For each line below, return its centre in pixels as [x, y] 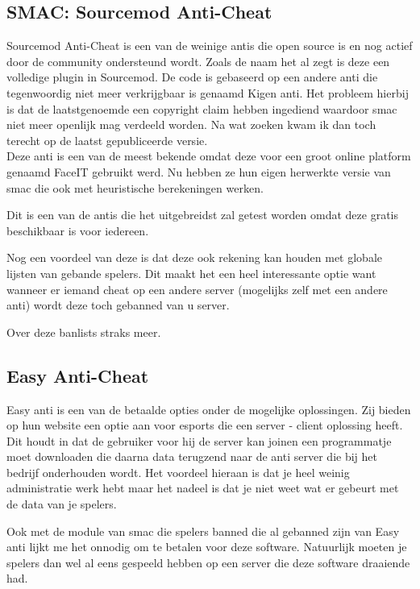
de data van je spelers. [62, 504]
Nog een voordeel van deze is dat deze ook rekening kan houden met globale [195, 257]
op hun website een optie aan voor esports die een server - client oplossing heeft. [205, 425]
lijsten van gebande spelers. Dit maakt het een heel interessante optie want [191, 273]
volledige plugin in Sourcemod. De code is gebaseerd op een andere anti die [192, 77]
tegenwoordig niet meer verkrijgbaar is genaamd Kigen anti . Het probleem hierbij [208, 92]
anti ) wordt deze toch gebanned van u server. [118, 305]
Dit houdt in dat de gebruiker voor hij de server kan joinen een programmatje [199, 440]
